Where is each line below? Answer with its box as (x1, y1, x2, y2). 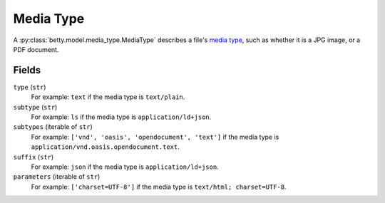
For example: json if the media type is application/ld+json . (31, 162, 219, 171)
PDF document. (13, 45, 59, 53)
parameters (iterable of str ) (13, 172, 101, 181)
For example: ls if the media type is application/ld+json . (31, 113, 212, 121)
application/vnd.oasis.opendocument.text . (31, 142, 180, 151)
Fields (13, 64, 41, 76)
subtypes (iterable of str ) (13, 123, 93, 131)
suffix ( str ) (13, 152, 54, 161)
